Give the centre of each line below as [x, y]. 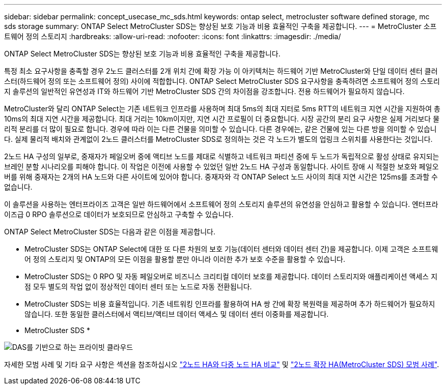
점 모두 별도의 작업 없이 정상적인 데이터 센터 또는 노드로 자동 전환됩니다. [138, 287]
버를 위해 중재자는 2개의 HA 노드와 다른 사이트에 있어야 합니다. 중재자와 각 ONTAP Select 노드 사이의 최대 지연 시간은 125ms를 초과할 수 [221, 177]
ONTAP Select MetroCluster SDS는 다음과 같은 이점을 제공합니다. [110, 232]
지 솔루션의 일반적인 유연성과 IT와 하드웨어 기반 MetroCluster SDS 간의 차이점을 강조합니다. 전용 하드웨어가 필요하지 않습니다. [204, 91]
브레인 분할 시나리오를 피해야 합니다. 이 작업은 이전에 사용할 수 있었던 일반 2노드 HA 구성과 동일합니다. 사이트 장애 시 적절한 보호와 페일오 [221, 167]
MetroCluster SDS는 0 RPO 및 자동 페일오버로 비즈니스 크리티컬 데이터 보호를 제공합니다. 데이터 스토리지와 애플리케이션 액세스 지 [231, 276]
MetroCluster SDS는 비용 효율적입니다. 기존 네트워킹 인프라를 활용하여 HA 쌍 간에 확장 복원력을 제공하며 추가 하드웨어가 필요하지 [230, 304]
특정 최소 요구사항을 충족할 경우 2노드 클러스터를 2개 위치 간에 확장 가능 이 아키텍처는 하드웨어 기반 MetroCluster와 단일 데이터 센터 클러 [221, 71]
